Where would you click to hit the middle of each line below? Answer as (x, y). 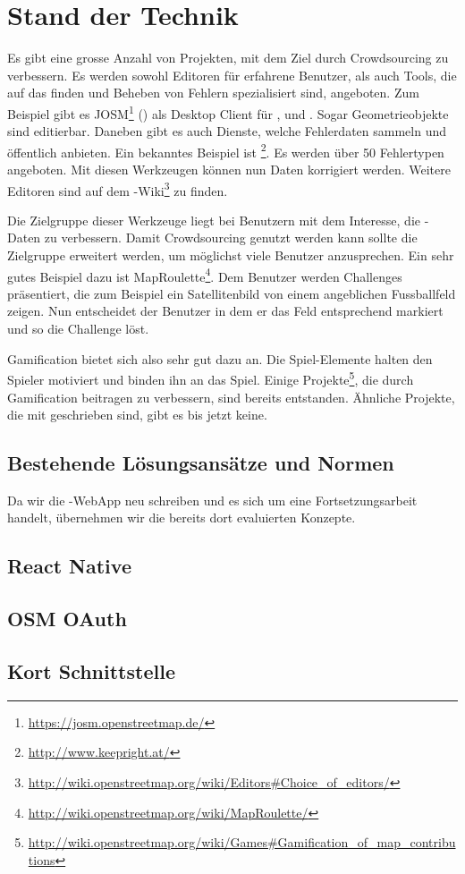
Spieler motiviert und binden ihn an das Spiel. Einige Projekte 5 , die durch (211, 378)
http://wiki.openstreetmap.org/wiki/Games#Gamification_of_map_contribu (242, 842)
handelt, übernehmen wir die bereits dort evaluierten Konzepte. (182, 518)
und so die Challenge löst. (78, 329)
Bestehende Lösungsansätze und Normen (201, 463)
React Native (69, 566)
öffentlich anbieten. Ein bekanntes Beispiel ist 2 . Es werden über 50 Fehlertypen (226, 150)
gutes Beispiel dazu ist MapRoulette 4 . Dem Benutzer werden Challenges (205, 275)
